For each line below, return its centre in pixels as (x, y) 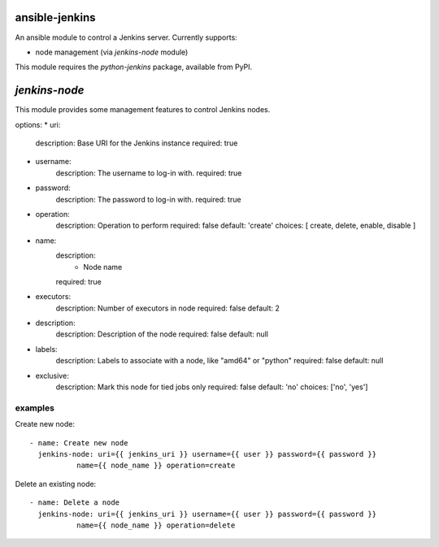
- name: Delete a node (75, 503)
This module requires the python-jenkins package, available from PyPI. (134, 67)
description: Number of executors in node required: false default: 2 (168, 308)
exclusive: (52, 376)
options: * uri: (38, 124)
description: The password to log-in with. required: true (148, 199)
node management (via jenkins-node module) (112, 52)
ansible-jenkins (55, 17)
